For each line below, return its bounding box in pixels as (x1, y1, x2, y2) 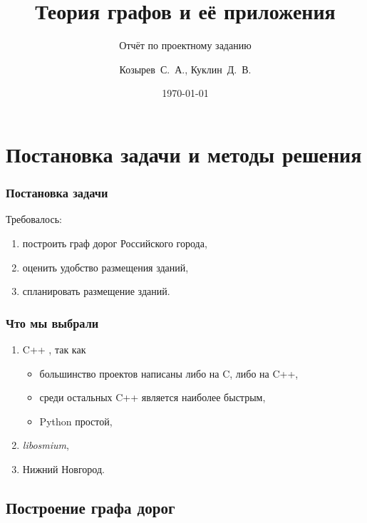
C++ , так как (22, 341, 86, 356)
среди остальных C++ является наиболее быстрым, (39, 390, 266, 405)
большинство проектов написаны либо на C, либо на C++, (39, 366, 299, 380)
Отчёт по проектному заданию (119, 38, 252, 53)
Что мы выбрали (6, 314, 99, 331)
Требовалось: (6, 212, 62, 227)
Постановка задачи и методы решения (6, 139, 362, 168)
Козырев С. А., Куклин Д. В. (119, 61, 252, 76)
